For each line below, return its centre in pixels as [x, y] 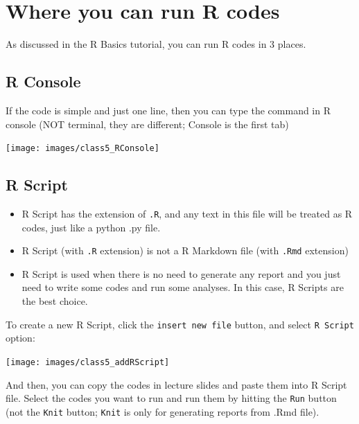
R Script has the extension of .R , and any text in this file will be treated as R [187, 213]
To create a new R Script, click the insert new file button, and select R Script [180, 324]
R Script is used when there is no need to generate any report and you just [181, 273]
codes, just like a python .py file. [91, 227]
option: [20, 338]
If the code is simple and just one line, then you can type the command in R [168, 110]
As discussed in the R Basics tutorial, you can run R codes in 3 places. [156, 44]
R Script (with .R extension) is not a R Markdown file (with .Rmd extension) [185, 250]
